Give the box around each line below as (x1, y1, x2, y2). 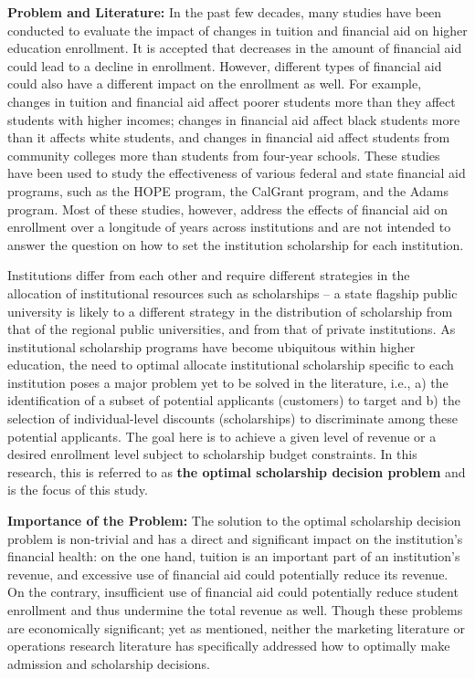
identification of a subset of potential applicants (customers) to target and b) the (7, 391, 460, 410)
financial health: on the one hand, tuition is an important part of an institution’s (7, 547, 460, 566)
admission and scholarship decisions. (7, 653, 210, 673)
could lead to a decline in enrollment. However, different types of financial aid (7, 56, 442, 75)
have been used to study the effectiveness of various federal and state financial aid (7, 163, 466, 183)
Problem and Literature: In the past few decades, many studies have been (7, 3, 442, 21)
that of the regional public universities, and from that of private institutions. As (7, 319, 456, 339)
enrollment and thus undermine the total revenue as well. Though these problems (7, 601, 463, 619)
